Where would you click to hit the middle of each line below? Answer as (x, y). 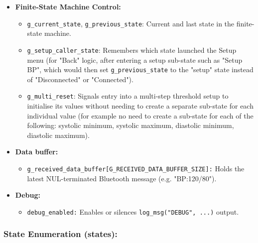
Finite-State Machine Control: (68, 6)
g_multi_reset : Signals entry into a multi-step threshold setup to (128, 96)
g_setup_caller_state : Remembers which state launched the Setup (132, 50)
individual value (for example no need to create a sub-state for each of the (140, 115)
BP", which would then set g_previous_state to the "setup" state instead (140, 69)
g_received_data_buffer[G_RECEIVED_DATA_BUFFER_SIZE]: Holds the (136, 168)
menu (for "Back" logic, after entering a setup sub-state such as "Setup (135, 60)
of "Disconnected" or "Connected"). (80, 79)
